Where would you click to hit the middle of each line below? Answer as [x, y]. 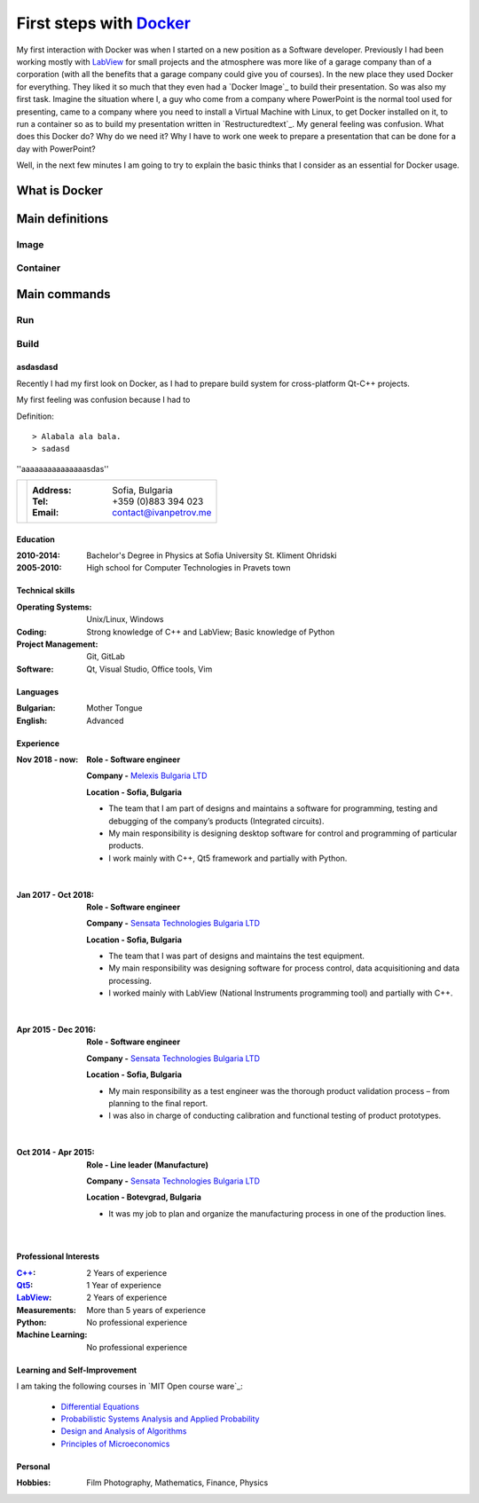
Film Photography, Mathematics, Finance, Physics [177, 1483]
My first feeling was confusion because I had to [103, 400]
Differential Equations [100, 1406]
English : [32, 720]
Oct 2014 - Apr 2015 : [55, 1153]
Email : [46, 513]
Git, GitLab [106, 657]
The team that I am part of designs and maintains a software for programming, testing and [273, 808]
